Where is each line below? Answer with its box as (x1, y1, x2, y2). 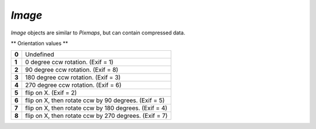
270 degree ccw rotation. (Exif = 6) (25, 81, 122, 89)
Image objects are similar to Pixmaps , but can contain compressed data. (11, 29, 186, 36)
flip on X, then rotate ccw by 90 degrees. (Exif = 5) (25, 96, 165, 104)
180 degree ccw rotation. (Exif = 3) (25, 74, 121, 82)
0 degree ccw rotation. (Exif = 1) (25, 58, 114, 67)
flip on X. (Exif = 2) (25, 89, 77, 97)
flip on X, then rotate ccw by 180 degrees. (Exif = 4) (25, 104, 168, 112)
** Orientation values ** (11, 40, 68, 47)
